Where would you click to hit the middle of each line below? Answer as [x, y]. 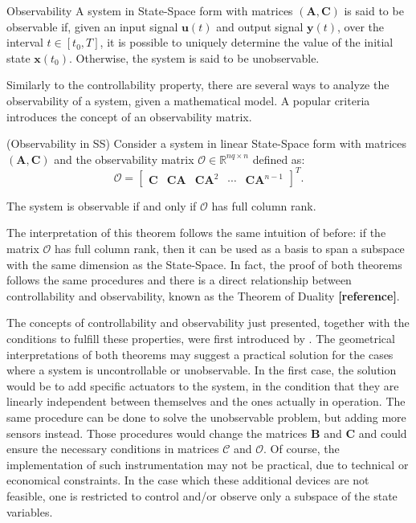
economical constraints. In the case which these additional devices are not [188, 480]
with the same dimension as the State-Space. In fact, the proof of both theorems [204, 264]
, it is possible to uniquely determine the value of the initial [247, 42]
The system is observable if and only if [102, 205]
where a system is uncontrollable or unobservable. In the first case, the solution [202, 370]
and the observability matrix [124, 159]
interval [25, 42]
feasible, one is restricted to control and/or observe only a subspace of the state [202, 495]
